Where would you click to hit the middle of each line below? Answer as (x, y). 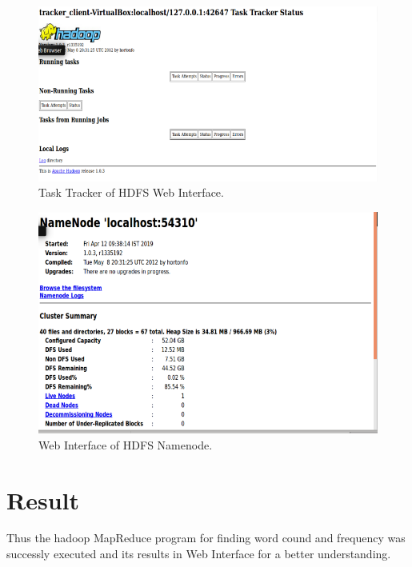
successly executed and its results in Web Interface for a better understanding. (199, 554)
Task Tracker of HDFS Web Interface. (131, 192)
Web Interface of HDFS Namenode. (126, 444)
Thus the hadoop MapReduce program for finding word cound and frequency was (206, 538)
